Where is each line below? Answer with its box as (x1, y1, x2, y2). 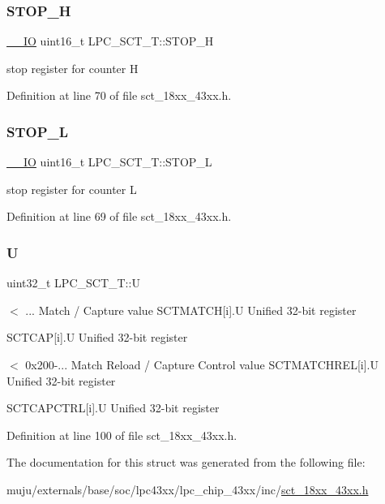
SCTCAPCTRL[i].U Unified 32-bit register (6, 399, 220, 416)
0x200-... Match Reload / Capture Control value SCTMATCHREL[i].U (25, 356, 379, 373)
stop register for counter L (6, 180, 137, 197)
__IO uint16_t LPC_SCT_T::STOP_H (6, 32, 214, 50)
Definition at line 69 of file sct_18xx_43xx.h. (6, 208, 232, 225)
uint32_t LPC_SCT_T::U (6, 274, 140, 291)
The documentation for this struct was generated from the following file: (6, 454, 366, 471)
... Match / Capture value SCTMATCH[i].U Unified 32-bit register (25, 301, 357, 318)
